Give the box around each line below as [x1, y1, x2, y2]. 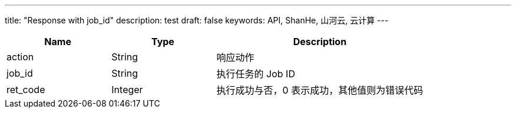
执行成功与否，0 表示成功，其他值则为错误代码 [216, 84, 424, 96]
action [6, 51, 34, 63]
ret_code [6, 84, 45, 95]
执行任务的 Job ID [216, 68, 295, 80]
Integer [111, 84, 143, 95]
